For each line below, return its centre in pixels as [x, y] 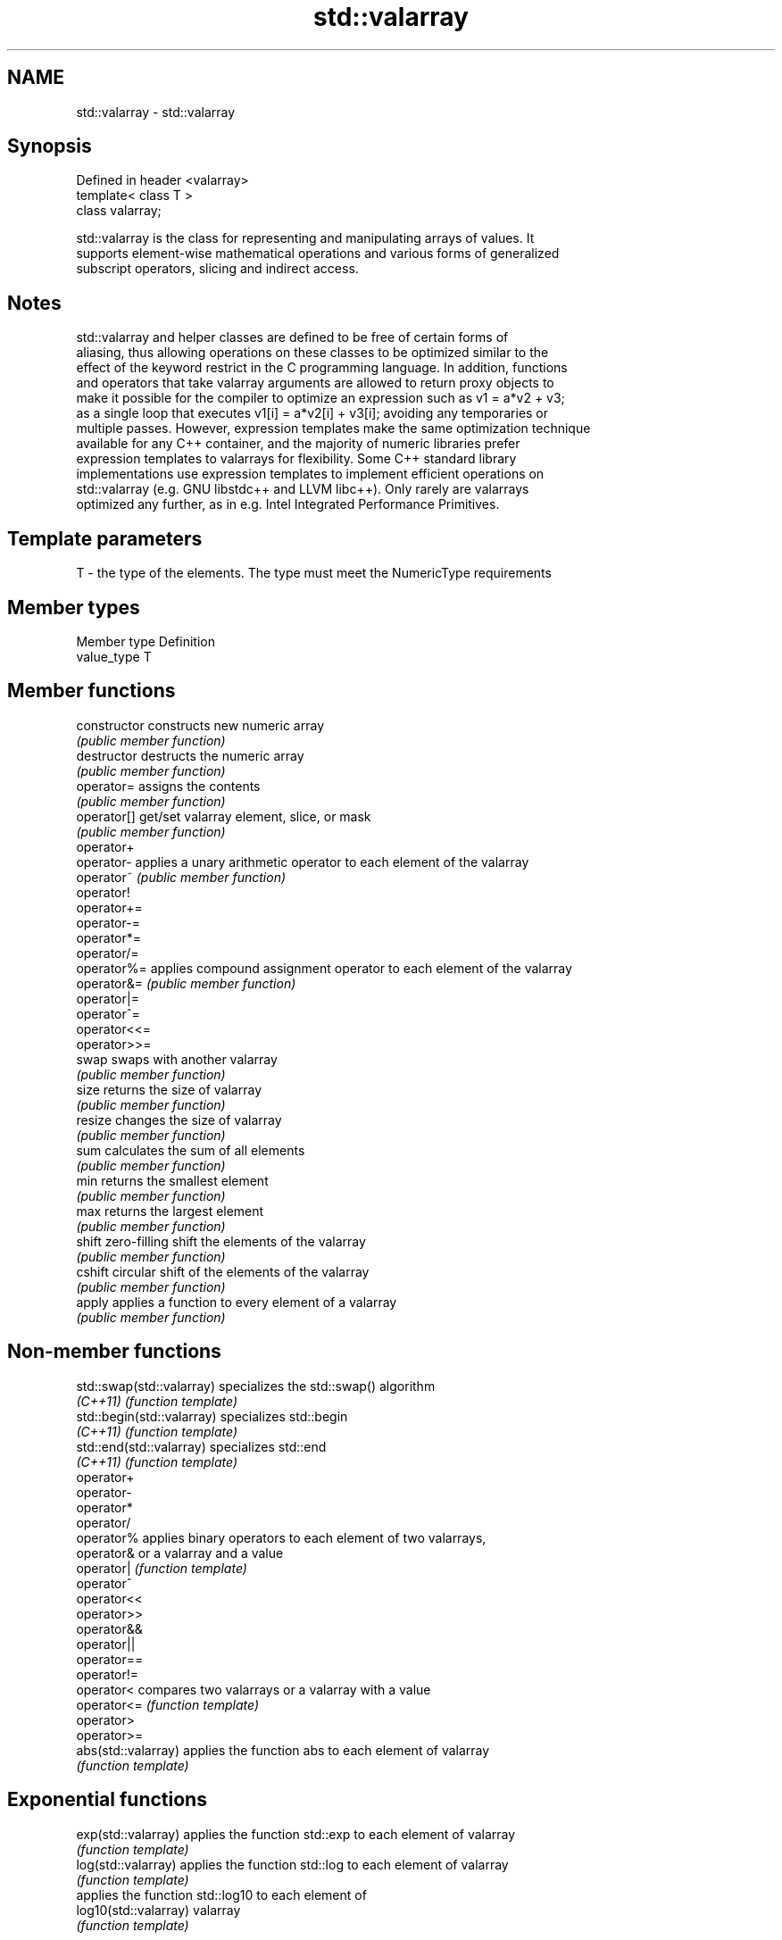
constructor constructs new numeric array [200, 725]
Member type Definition [146, 641]
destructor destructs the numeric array [190, 755]
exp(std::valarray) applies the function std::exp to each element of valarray [296, 1834]
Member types [74, 607]
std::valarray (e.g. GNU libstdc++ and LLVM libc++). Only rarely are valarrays [303, 489]
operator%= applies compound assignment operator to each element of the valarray [324, 968]
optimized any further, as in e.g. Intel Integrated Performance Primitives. [288, 504]
